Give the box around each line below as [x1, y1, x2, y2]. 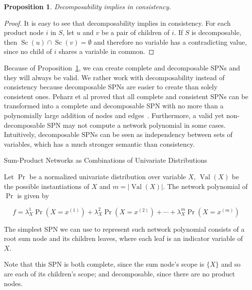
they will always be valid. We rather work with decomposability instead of [4, 72, 225, 82]
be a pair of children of [101, 27, 170, 37]
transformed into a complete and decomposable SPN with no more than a [4, 101, 224, 111]
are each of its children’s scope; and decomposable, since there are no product [4, 269, 235, 279]
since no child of [4, 46, 52, 56]
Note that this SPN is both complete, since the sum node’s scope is [4, 259, 204, 269]
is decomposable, [191, 27, 241, 37]
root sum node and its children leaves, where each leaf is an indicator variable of [4, 233, 243, 243]
